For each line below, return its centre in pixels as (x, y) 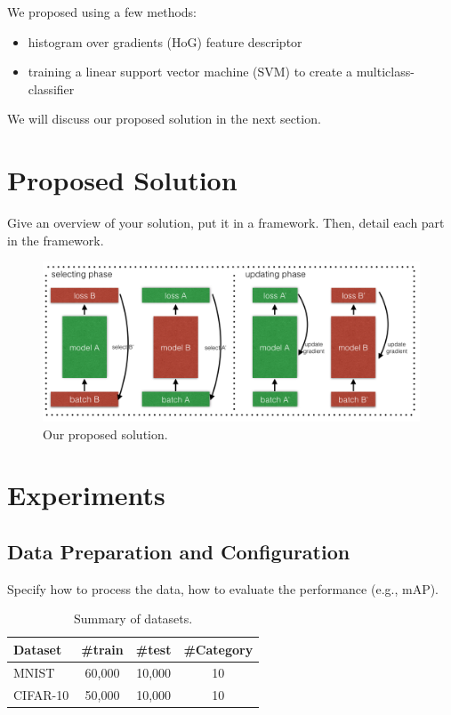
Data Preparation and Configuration (179, 551)
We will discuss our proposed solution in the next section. (164, 119)
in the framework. (56, 240)
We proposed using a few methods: (102, 12)
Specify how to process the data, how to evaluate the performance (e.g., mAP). (223, 588)
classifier (51, 88)
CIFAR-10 (41, 694)
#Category (218, 649)
